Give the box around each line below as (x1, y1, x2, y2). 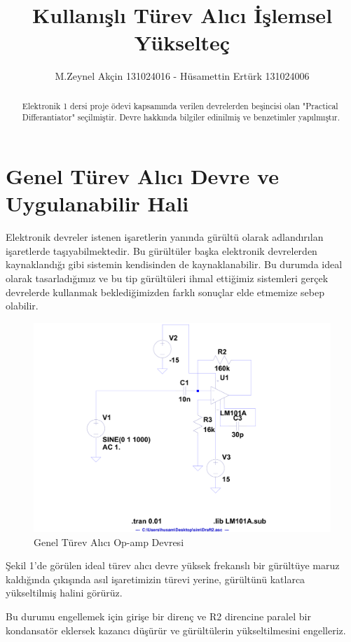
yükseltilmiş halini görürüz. (6, 585, 123, 600)
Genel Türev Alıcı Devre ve (6, 162, 279, 190)
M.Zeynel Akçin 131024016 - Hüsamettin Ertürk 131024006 (55, 69, 310, 83)
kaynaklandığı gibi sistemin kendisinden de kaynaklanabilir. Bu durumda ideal (6, 257, 343, 272)
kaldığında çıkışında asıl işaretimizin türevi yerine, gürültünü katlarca (6, 571, 305, 586)
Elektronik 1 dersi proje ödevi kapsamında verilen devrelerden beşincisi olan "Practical (22, 99, 338, 111)
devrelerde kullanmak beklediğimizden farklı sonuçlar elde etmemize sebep (6, 284, 324, 299)
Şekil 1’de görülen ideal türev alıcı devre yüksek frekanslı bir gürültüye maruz (6, 558, 340, 573)
